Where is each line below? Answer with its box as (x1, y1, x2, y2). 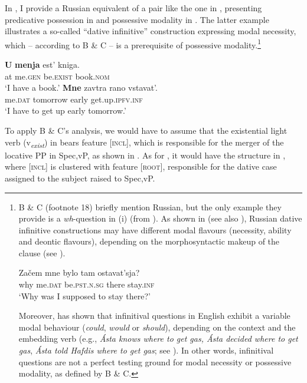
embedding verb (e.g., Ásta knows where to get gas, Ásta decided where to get (18, 332, 298, 345)
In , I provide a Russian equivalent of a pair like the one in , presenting (5, 2, 262, 14)
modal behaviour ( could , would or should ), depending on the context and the (18, 321, 296, 333)
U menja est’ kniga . (5, 58, 80, 71)
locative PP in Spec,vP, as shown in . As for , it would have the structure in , (5, 148, 286, 161)
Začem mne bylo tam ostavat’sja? (18, 266, 140, 279)
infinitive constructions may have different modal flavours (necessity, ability (18, 223, 292, 236)
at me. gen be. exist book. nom (5, 70, 110, 82)
